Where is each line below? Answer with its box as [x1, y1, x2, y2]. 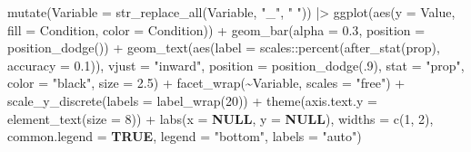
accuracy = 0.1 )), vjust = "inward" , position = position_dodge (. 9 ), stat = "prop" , [7, 55, 465, 74]
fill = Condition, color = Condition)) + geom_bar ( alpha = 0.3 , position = [7, 20, 426, 39]
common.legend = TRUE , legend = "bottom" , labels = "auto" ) [7, 127, 362, 146]
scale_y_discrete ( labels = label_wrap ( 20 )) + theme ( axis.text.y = [7, 90, 377, 109]
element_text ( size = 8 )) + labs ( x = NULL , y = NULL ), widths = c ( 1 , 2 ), [7, 109, 434, 128]
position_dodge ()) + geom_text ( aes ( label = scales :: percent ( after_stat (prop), [7, 38, 440, 57]
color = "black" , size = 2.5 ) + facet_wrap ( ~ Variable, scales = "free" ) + [7, 73, 406, 92]
